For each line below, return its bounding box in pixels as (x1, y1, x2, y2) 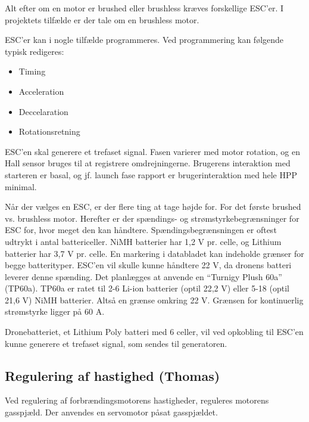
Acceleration (18, 85, 64, 97)
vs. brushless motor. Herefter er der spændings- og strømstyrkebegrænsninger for (5, 212, 299, 224)
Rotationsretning (18, 125, 80, 138)
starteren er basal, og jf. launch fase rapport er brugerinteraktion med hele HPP (5, 168, 298, 181)
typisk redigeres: (5, 45, 64, 57)
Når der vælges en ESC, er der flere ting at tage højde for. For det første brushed (5, 200, 301, 213)
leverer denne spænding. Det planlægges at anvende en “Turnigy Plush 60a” (5, 270, 282, 283)
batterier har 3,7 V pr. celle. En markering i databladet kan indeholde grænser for (5, 247, 304, 259)
